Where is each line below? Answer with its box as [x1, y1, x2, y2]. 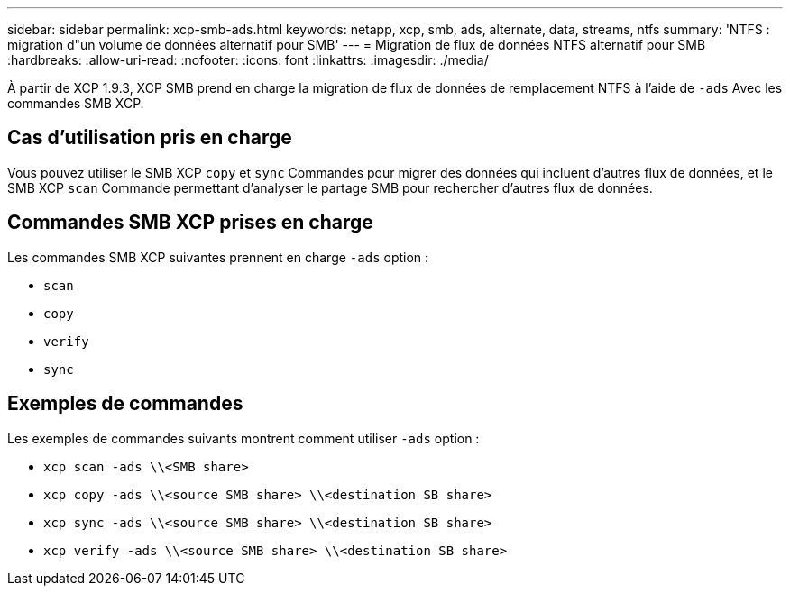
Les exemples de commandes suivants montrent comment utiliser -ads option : [7, 430, 480, 446]
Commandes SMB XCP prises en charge [7, 211, 373, 234]
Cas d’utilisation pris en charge [7, 126, 292, 150]
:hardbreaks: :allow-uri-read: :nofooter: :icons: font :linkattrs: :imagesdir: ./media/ [7, 52, 489, 68]
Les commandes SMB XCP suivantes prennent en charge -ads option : [7, 249, 429, 265]
